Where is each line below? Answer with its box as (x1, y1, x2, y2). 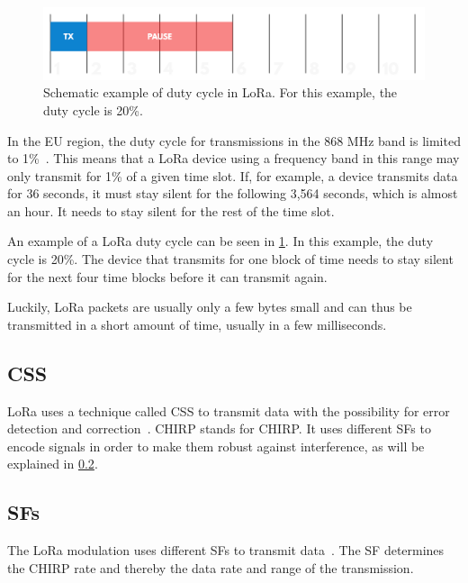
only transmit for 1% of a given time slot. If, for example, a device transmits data (7, 166, 458, 185)
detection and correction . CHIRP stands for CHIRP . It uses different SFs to (7, 419, 431, 438)
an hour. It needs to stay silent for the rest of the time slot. (7, 201, 335, 220)
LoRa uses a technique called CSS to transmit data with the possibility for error (7, 401, 450, 420)
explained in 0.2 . (7, 454, 98, 473)
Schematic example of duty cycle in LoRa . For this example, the (43, 83, 398, 102)
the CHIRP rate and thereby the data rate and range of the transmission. (7, 558, 414, 577)
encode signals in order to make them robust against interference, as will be (7, 436, 425, 455)
